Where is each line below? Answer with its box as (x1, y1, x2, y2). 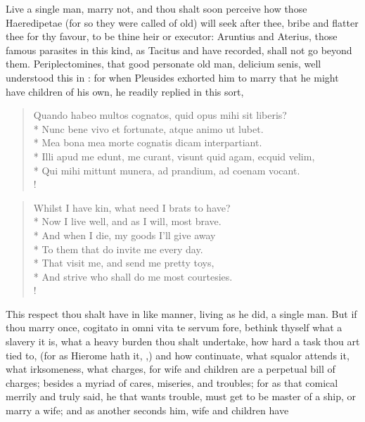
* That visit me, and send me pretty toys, (33, 255, 214, 270)
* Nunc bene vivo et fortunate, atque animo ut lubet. (33, 121, 264, 136)
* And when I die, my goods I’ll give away (33, 227, 216, 242)
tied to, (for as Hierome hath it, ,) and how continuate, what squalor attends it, (6, 347, 350, 362)
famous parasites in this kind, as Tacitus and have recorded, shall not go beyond (6, 42, 352, 57)
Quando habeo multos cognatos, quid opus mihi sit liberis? (33, 108, 287, 122)
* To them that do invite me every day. (33, 241, 203, 256)
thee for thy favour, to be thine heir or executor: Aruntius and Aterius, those (6, 29, 338, 44)
